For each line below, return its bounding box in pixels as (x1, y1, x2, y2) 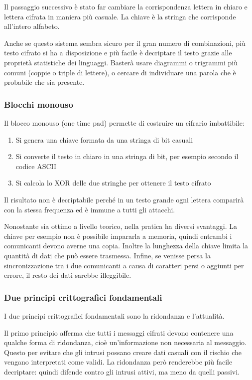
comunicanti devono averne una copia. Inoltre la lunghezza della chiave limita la (4, 240, 249, 251)
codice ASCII (15, 161, 57, 171)
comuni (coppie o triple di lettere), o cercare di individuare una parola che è (4, 67, 236, 77)
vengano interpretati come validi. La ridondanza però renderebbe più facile (4, 357, 233, 367)
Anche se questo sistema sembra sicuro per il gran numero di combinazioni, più (4, 37, 246, 48)
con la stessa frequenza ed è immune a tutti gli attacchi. (4, 204, 175, 214)
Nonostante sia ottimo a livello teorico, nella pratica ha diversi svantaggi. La (4, 221, 238, 231)
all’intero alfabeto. (4, 21, 60, 31)
